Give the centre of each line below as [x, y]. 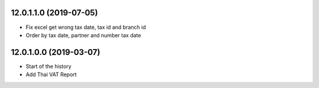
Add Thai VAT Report [51, 74]
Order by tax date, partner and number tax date [83, 35]
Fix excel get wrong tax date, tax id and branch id [86, 27]
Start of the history [49, 66]
